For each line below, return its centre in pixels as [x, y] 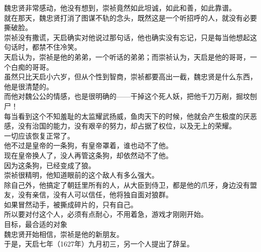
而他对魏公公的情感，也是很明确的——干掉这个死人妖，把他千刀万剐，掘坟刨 [130, 96]
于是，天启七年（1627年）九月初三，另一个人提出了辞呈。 [99, 244]
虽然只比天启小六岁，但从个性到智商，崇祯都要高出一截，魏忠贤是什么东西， [130, 77]
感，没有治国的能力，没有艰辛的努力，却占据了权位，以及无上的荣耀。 [120, 126]
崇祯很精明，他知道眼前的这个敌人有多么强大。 [81, 175]
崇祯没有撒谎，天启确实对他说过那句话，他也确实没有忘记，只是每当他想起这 [130, 37]
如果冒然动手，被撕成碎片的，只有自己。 [71, 204]
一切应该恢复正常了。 [39, 135]
